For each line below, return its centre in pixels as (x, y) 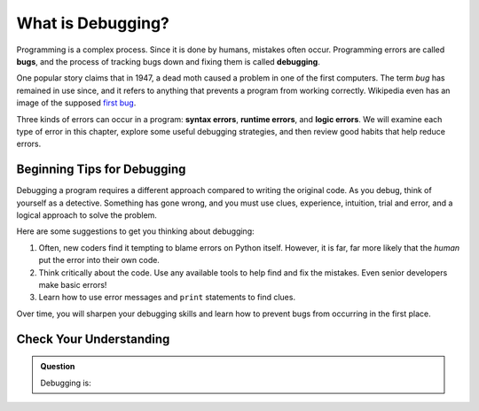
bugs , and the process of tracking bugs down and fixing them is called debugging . (169, 61)
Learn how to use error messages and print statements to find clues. (167, 298)
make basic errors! (73, 284)
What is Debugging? (93, 23)
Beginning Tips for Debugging (101, 170)
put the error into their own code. (99, 260)
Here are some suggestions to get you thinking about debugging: (135, 231)
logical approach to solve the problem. (86, 215)
